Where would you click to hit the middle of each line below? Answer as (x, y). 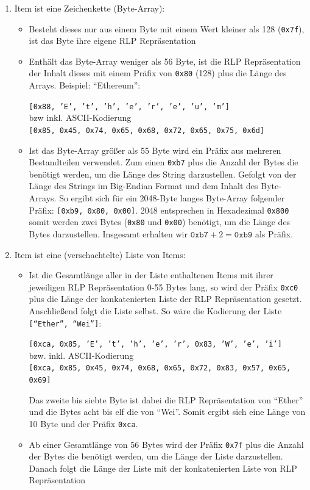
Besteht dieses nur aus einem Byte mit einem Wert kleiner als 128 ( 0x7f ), (167, 28)
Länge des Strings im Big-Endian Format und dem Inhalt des (143, 186)
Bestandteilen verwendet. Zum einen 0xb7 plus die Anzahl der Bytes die (164, 162)
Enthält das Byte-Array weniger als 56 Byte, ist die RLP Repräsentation (165, 61)
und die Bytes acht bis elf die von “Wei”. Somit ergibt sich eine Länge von (167, 412)
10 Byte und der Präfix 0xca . (83, 423)
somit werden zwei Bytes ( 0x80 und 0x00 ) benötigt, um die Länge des (160, 222)
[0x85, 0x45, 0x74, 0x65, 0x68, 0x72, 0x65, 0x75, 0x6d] (147, 130)
